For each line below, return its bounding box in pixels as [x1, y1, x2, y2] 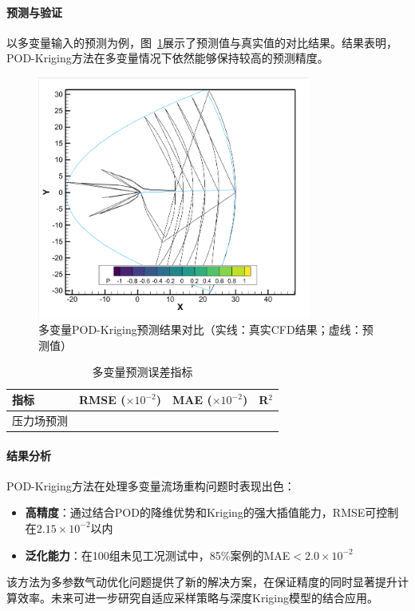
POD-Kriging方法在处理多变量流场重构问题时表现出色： [6, 477, 295, 494]
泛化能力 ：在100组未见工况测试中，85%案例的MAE [25, 546, 290, 563]
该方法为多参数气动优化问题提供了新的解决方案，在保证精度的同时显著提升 [6, 573, 397, 590]
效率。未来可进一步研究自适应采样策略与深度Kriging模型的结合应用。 [17, 589, 378, 605]
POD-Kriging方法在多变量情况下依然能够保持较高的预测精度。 [6, 50, 329, 66]
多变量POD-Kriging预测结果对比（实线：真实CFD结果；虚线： [38, 321, 362, 338]
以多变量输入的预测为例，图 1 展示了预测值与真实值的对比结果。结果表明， [6, 34, 397, 50]
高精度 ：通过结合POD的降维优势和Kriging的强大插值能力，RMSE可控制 [25, 504, 399, 521]
